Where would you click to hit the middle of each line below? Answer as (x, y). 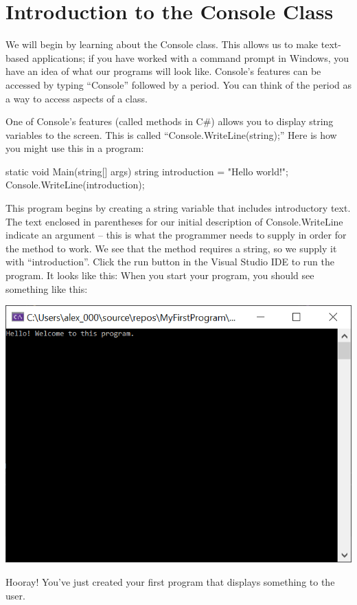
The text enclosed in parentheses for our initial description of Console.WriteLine (174, 221)
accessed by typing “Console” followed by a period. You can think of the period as (178, 84)
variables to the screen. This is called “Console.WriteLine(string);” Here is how (171, 134)
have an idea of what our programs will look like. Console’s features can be (163, 71)
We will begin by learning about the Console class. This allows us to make (162, 44)
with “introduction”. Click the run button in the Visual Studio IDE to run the (170, 262)
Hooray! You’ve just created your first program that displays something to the (170, 582)
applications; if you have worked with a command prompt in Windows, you (191, 57)
